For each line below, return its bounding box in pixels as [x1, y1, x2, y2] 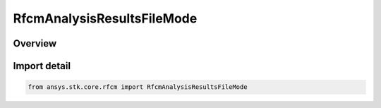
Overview [13, 37, 57, 49]
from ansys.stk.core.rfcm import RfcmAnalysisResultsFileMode [28, 83, 248, 91]
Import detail [13, 60, 71, 72]
